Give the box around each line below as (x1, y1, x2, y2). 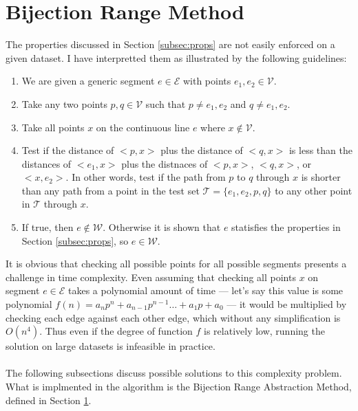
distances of (21, 156, 72, 170)
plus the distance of (160, 143, 243, 157)
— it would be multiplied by (227, 297, 347, 311)
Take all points (21, 120, 85, 134)
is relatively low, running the (204, 324, 325, 338)
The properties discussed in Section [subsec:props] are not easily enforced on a (6, 37, 335, 52)
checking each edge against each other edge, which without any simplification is (6, 310, 341, 324)
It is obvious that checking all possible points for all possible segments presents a (6, 256, 347, 271)
